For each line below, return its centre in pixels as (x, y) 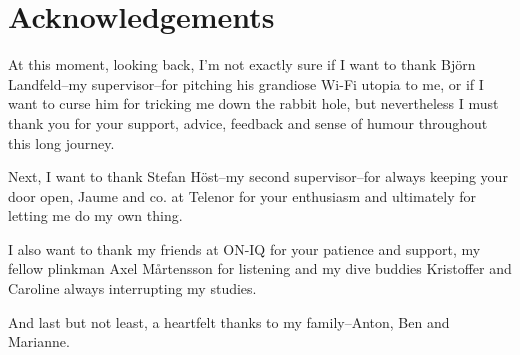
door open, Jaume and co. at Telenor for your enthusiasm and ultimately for (242, 195)
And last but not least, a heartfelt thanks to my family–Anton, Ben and (229, 321)
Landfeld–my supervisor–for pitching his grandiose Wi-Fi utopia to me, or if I (246, 83)
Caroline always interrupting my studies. (132, 288)
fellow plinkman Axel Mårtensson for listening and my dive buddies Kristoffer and (260, 268)
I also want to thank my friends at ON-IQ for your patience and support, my (244, 248)
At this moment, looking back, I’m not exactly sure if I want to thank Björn (242, 64)
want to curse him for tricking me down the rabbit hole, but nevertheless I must (253, 103)
